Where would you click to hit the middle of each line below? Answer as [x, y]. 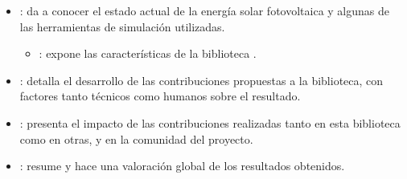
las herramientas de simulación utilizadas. [122, 26]
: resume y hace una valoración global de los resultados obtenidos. [182, 166]
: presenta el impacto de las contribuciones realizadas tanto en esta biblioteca [210, 122]
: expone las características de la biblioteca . [148, 53]
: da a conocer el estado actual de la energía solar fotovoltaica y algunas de [204, 10]
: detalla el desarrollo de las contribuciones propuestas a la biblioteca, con [201, 80]
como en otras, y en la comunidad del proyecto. [136, 138]
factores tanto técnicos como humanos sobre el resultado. [160, 96]
